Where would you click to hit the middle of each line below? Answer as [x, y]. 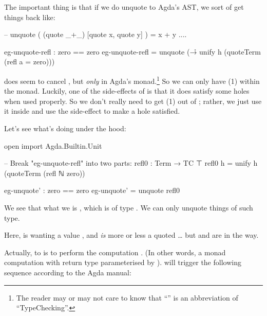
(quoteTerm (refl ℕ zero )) [45, 173]
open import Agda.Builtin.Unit [53, 145]
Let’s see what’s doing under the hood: [65, 128]
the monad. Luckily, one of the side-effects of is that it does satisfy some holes [127, 91]
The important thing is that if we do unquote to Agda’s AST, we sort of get [124, 7]
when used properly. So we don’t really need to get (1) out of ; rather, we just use [133, 101]
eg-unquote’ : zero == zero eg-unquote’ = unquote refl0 [92, 190]
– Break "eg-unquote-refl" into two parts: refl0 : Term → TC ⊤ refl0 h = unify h [131, 163]
